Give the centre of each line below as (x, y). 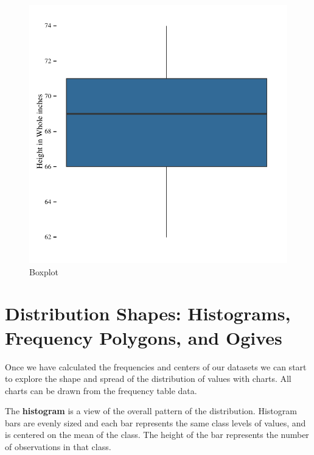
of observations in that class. (58, 447)
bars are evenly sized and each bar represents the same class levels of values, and (155, 422)
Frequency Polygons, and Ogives (144, 337)
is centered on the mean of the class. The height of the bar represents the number (157, 435)
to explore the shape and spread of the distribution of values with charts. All (148, 379)
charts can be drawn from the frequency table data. (101, 390)
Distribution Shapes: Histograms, (148, 313)
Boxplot (44, 271)
